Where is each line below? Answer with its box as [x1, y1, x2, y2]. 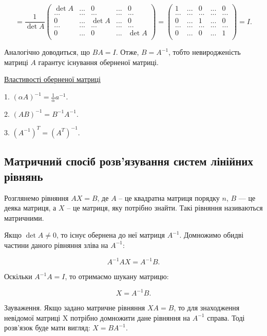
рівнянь [4, 168, 43, 184]
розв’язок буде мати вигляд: [4, 322, 90, 333]
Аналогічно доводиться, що [4, 47, 90, 57]
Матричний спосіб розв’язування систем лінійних [4, 153, 253, 169]
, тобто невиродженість [168, 47, 241, 57]
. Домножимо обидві [179, 229, 244, 240]
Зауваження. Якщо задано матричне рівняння [4, 302, 145, 313]
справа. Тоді [207, 312, 245, 323]
